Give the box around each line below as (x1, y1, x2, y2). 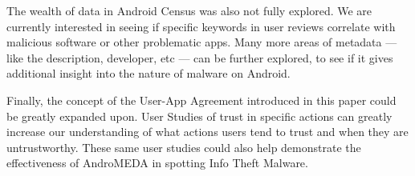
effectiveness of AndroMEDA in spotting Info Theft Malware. (6, 154, 308, 171)
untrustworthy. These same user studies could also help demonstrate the (6, 138, 361, 155)
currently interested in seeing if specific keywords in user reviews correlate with (6, 18, 396, 34)
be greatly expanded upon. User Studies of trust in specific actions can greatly (6, 107, 393, 124)
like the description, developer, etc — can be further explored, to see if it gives (6, 49, 393, 66)
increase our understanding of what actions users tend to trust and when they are (6, 123, 409, 140)
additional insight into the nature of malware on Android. (6, 65, 291, 82)
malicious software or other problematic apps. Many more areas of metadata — (6, 34, 397, 50)
